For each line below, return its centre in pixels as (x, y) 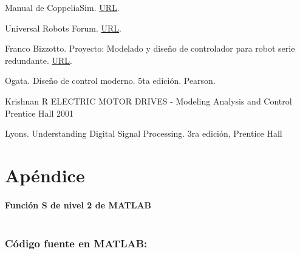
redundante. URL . (39, 60)
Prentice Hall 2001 (39, 113)
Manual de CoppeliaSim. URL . (62, 7)
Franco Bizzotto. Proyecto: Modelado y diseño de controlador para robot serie (150, 48)
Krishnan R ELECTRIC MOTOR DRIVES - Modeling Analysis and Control (148, 101)
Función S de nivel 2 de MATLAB (78, 204)
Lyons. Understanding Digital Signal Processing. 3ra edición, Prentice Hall (144, 133)
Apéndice (45, 175)
